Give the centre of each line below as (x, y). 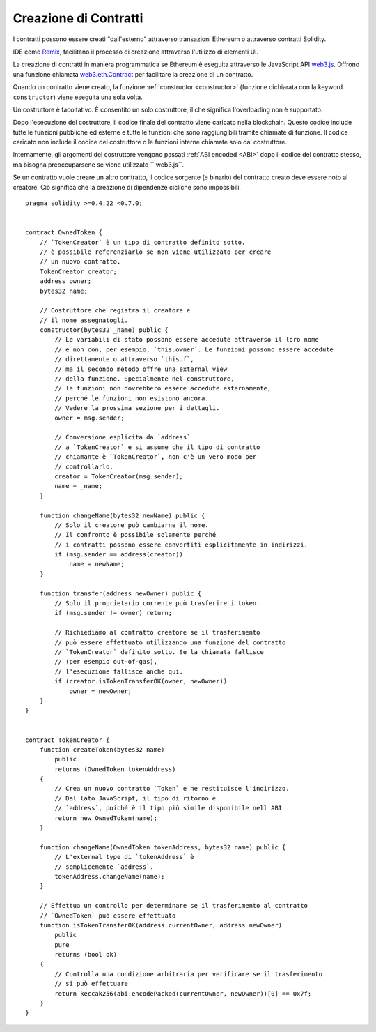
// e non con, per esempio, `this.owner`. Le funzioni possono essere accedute (194, 349)
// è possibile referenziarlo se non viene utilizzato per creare (155, 252)
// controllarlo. (84, 466)
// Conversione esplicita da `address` (123, 437)
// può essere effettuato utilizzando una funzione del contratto (170, 642)
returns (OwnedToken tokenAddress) (115, 769)
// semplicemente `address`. (104, 867)
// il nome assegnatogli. (84, 320)
